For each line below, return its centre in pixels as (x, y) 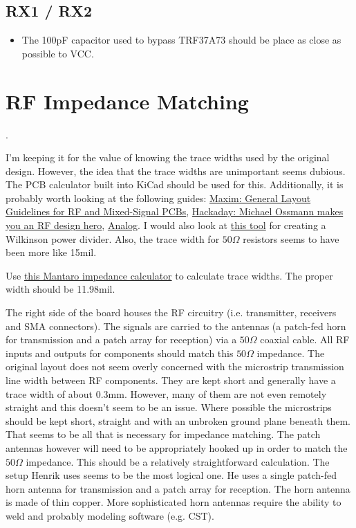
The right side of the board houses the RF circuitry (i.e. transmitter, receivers (171, 312)
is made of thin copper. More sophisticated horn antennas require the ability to (174, 502)
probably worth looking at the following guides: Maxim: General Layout (158, 198)
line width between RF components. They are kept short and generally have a (171, 380)
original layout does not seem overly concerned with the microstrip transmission (175, 366)
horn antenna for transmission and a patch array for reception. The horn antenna (178, 488)
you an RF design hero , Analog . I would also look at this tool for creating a (166, 225)
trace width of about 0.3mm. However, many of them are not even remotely (166, 393)
